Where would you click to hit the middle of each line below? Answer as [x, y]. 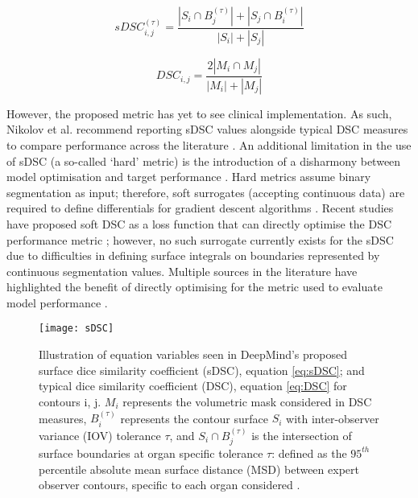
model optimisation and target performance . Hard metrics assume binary [189, 177]
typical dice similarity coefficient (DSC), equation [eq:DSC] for [193, 386]
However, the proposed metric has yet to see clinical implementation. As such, [199, 113]
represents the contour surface [194, 418]
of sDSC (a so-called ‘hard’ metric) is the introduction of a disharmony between [204, 161]
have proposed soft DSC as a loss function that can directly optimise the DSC [199, 223]
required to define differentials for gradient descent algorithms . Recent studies [200, 208]
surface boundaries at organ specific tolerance [151, 453]
